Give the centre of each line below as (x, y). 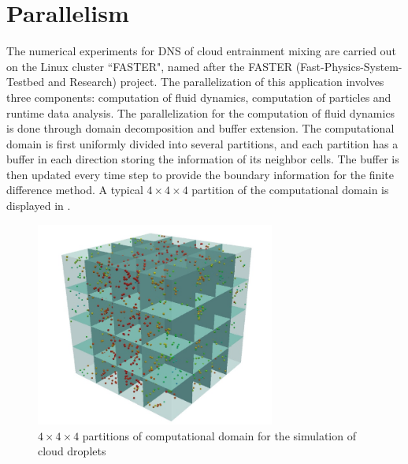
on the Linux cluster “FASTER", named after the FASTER (149, 66)
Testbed (26, 82)
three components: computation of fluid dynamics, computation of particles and (199, 97)
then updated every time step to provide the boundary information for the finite (200, 174)
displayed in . (39, 206)
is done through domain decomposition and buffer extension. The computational (200, 128)
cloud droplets (72, 451)
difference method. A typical (75, 190)
